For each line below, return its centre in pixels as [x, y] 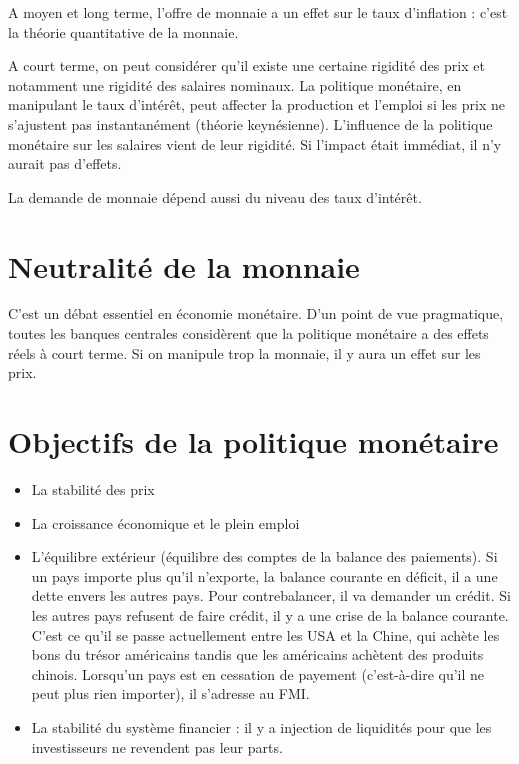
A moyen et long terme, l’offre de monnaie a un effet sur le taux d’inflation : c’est [258, 12]
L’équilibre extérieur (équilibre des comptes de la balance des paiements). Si [264, 556]
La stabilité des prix [93, 488]
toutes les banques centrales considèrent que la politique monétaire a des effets [248, 333]
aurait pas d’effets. [65, 163]
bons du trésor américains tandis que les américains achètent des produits [257, 654]
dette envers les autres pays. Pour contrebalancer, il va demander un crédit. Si [271, 595]
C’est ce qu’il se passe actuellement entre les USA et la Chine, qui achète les [265, 634]
